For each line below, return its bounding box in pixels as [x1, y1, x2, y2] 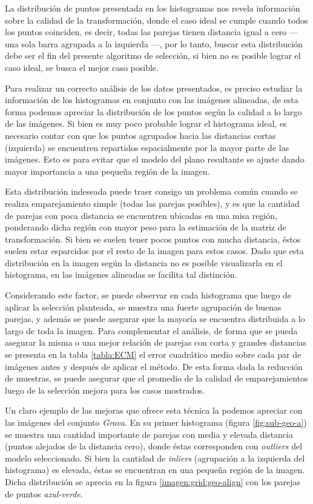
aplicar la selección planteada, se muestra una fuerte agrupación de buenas [5, 300, 282, 313]
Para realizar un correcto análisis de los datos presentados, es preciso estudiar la [5, 81, 303, 94]
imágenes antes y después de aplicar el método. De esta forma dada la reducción [5, 360, 303, 372]
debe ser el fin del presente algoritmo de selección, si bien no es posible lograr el [5, 49, 301, 62]
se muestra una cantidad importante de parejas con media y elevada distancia [5, 428, 294, 440]
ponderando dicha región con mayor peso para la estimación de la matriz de [5, 221, 286, 234]
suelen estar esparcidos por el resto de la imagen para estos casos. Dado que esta [5, 244, 304, 257]
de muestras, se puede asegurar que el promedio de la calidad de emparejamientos [5, 372, 308, 385]
